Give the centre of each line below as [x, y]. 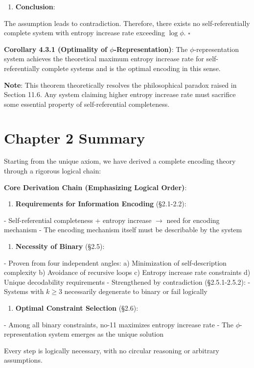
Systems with [24, 291]
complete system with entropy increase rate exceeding [84, 33]
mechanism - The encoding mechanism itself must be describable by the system [123, 230]
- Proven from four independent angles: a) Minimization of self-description [115, 262]
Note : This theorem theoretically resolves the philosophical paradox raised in [120, 85]
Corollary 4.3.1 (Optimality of [56, 49]
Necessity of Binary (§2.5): [60, 246]
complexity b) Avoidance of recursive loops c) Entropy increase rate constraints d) [127, 272]
